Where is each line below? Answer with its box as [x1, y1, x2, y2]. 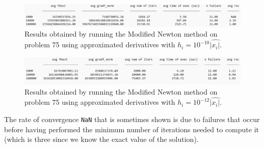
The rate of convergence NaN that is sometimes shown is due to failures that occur [4, 113, 260, 124]
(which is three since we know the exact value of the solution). [4, 134, 199, 144]
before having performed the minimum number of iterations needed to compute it [4, 124, 259, 134]
